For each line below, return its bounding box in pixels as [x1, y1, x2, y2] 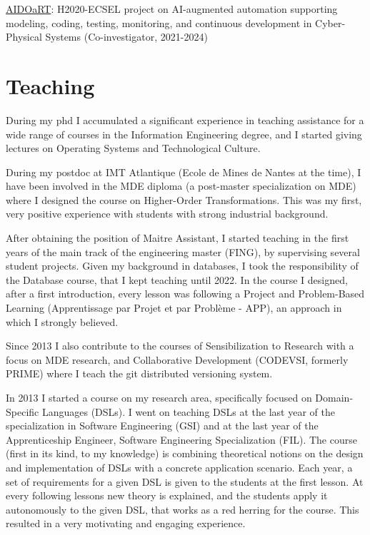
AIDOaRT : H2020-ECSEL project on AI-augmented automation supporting [6, 1, 338, 16]
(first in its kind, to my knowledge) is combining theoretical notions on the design [6, 446, 364, 461]
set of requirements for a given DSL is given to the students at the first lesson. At [6, 474, 364, 489]
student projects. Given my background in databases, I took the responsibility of [6, 258, 359, 273]
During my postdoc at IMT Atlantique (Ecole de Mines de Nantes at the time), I [6, 164, 361, 179]
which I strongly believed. [6, 314, 119, 329]
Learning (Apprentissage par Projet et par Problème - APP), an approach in [6, 300, 342, 315]
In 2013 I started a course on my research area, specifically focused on [6, 390, 312, 404]
